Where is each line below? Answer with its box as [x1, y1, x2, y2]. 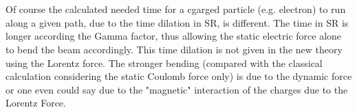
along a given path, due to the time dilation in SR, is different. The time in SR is [6, 15, 349, 29]
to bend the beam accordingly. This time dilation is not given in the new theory [6, 42, 343, 56]
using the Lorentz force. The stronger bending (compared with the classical [6, 55, 323, 70]
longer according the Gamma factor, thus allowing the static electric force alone [6, 29, 342, 43]
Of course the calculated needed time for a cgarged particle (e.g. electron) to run [6, 2, 346, 16]
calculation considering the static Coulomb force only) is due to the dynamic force [6, 69, 352, 83]
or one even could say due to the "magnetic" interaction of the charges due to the [6, 82, 348, 96]
